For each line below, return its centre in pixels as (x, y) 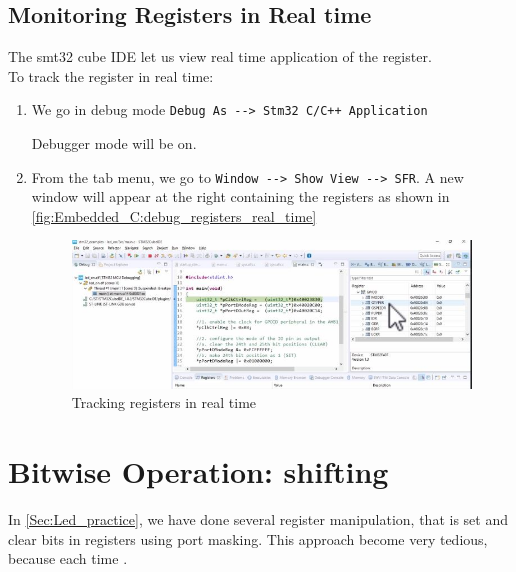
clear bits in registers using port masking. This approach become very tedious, (248, 538)
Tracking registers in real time (164, 402)
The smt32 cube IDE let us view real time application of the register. (220, 56)
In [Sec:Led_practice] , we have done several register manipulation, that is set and (258, 519)
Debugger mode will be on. (114, 143)
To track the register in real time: (111, 75)
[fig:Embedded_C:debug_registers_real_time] (174, 215)
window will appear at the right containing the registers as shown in (240, 196)
